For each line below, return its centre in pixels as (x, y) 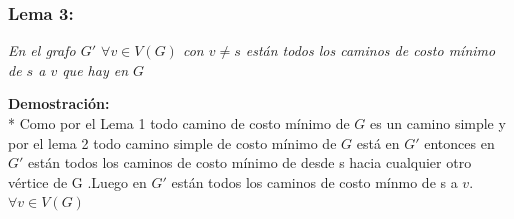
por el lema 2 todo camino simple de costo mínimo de (172, 142)
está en (378, 142)
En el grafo (42, 50)
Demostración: (59, 103)
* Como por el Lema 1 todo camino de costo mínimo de (179, 123)
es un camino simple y (438, 123)
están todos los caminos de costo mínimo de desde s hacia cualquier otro (250, 162)
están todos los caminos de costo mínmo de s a (314, 181)
